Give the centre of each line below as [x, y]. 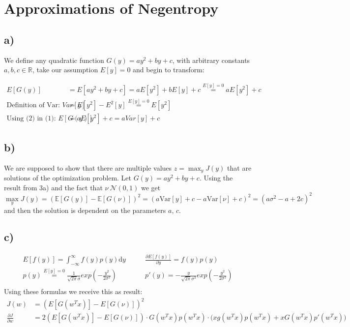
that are [239, 167]
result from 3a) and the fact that [53, 187]
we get [151, 187]
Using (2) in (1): [31, 119]
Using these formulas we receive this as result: [73, 291]
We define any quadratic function [54, 60]
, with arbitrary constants [211, 60]
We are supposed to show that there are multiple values [88, 167]
